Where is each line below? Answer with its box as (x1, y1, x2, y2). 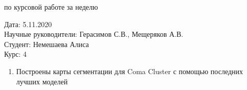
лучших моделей (16, 76, 68, 86)
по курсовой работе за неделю (4, 2, 98, 12)
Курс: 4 (4, 49, 27, 59)
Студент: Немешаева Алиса (4, 38, 89, 49)
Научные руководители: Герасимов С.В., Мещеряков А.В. (4, 29, 184, 39)
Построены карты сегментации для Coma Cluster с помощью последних (16, 65, 243, 76)
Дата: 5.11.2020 (4, 18, 52, 29)
